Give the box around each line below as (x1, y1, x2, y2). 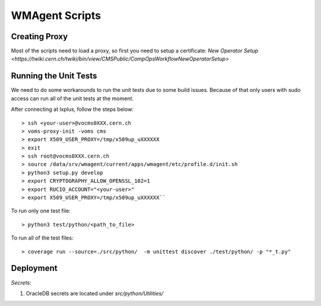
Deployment (11, 263, 58, 273)
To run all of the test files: (11, 234, 74, 241)
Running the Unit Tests (11, 71, 97, 81)
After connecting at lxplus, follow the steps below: (11, 106, 134, 113)
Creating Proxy (11, 31, 68, 42)
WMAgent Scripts (11, 9, 101, 22)
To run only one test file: (11, 208, 71, 215)
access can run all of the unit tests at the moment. (11, 95, 134, 102)
